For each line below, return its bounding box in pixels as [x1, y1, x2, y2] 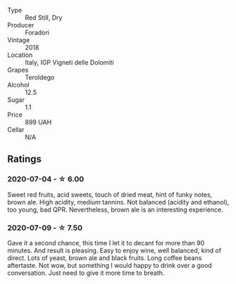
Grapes [7, 66, 29, 74]
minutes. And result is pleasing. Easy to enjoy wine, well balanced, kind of [7, 246, 222, 254]
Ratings [7, 153, 42, 165]
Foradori [25, 28, 50, 37]
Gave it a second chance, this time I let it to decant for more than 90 [7, 238, 205, 247]
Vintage [7, 36, 30, 44]
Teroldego [25, 73, 55, 82]
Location [7, 51, 33, 59]
